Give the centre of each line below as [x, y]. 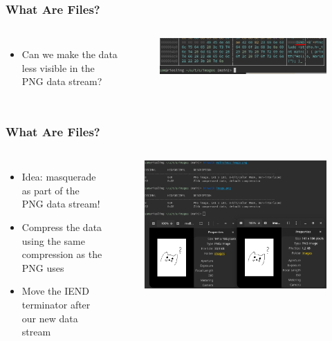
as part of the [50, 190]
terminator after [56, 304]
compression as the [62, 254]
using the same [53, 240]
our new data [50, 318]
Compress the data [62, 227]
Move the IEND [56, 291]
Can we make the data [70, 54]
